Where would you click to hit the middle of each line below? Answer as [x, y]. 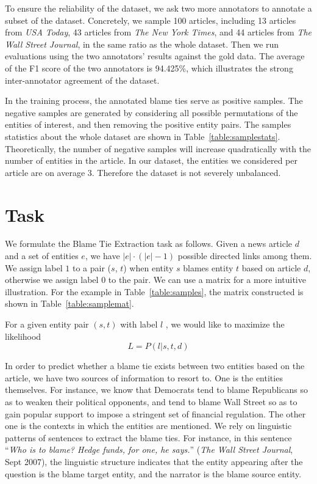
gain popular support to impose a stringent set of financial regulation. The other [155, 413]
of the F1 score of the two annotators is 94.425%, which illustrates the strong [149, 68]
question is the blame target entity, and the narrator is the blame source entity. [153, 473]
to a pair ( [92, 267]
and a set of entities [42, 256]
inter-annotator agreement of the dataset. [82, 80]
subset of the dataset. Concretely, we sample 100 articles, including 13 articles [151, 20]
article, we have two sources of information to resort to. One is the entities [144, 377]
